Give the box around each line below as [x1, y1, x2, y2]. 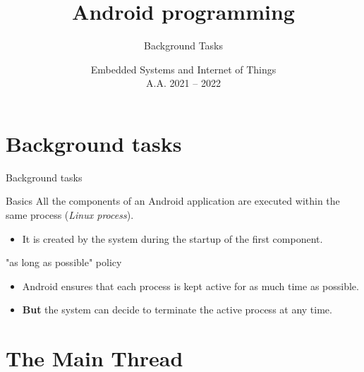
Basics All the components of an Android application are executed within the [6, 193, 340, 208]
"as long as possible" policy [6, 255, 122, 270]
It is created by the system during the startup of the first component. [22, 231, 323, 246]
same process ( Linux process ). [6, 208, 134, 222]
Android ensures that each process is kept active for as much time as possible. [22, 278, 359, 293]
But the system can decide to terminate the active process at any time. [22, 302, 332, 317]
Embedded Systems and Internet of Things [90, 61, 277, 76]
